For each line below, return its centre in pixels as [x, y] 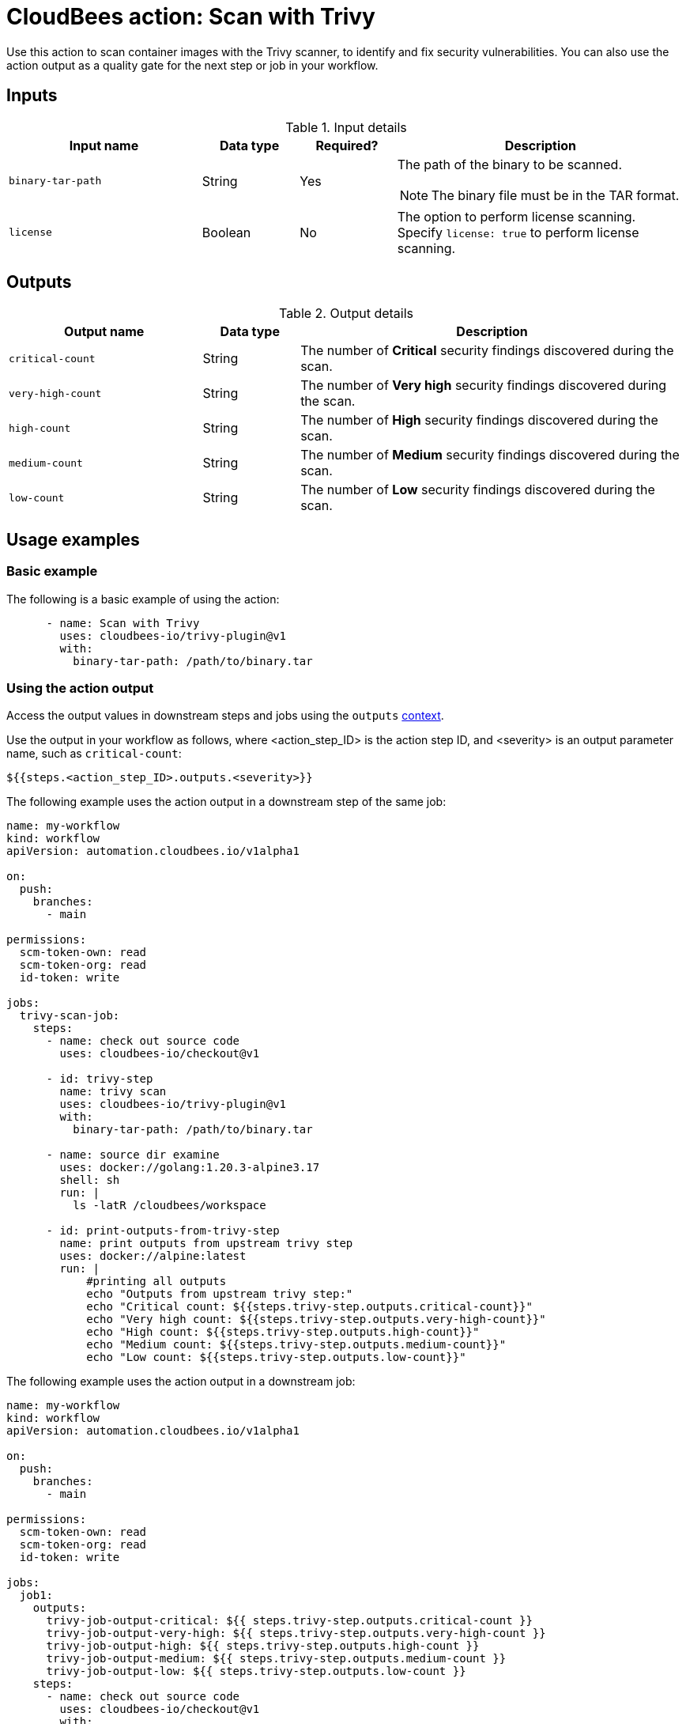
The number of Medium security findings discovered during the [490, 455]
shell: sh [90, 1180]
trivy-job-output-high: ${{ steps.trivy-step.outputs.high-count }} [263, 1646]
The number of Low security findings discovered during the [478, 490]
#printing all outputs [156, 1282]
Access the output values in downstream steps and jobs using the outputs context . [225, 716]
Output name [104, 332]
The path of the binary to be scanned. [510, 164]
